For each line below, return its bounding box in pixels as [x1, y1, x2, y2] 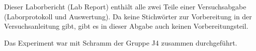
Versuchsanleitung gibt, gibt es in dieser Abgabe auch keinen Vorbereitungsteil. [4, 21, 248, 31]
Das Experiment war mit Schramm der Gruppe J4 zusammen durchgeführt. [4, 37, 237, 48]
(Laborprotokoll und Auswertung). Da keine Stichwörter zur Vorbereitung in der [4, 11, 252, 21]
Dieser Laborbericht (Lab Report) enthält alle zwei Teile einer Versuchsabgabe [4, 1, 246, 11]
